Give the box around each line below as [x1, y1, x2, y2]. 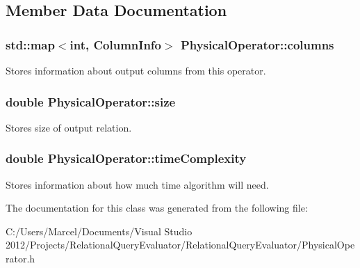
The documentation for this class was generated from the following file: [6, 200, 308, 215]
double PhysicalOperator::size [6, 93, 176, 110]
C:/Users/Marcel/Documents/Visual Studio [6, 223, 193, 238]
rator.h [6, 251, 35, 265]
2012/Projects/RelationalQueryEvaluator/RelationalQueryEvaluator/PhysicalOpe [6, 237, 355, 252]
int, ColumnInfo [69, 36, 162, 53]
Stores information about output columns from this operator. [6, 63, 266, 77]
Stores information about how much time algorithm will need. [6, 177, 269, 191]
